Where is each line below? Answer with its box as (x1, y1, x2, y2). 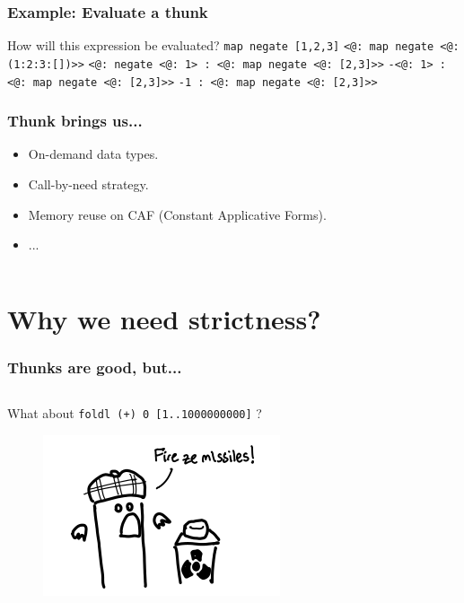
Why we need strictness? (7, 300, 321, 336)
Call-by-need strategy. (28, 175, 149, 193)
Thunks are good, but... (7, 356, 182, 379)
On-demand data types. (28, 144, 159, 163)
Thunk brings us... (7, 109, 143, 132)
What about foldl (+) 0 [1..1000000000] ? (7, 404, 262, 423)
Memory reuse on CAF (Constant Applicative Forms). (28, 205, 327, 223)
